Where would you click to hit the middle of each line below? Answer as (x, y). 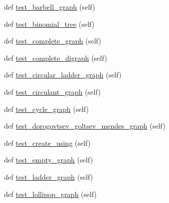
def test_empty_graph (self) (49, 160)
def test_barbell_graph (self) (50, 7)
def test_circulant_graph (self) (52, 91)
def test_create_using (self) (47, 143)
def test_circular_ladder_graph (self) (63, 75)
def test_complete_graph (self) (53, 41)
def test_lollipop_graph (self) (51, 194)
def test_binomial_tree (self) (49, 24)
